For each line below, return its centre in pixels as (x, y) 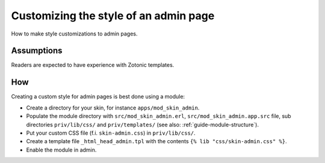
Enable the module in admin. (61, 150)
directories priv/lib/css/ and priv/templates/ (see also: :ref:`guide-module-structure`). (142, 125)
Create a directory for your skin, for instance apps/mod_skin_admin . (113, 108)
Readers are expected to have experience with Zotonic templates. (93, 65)
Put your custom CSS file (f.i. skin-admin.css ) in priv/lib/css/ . (111, 133)
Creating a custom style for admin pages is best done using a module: (98, 97)
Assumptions (37, 51)
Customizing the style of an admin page (113, 16)
